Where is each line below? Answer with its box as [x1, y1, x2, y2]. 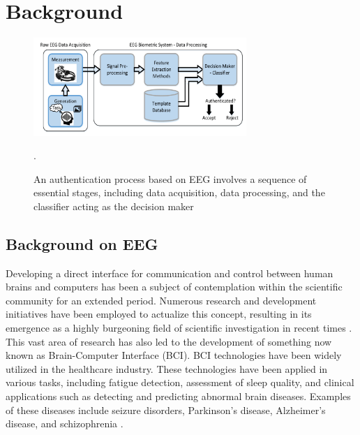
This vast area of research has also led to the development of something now [6, 334, 332, 348]
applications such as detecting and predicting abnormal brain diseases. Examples [6, 389, 351, 404]
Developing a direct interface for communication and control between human [6, 265, 333, 280]
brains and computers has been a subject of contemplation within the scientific [6, 279, 343, 294]
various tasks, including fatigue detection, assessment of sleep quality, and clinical [6, 375, 354, 390]
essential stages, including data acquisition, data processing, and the [33, 185, 325, 200]
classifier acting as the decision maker [33, 198, 194, 213]
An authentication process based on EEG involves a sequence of [33, 171, 307, 186]
